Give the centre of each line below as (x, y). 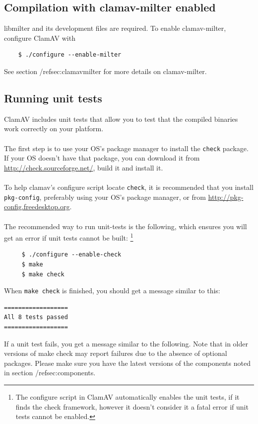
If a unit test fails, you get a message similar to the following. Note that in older (126, 343)
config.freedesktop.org (37, 207)
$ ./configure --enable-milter (70, 55)
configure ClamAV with (40, 38)
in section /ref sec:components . (50, 373)
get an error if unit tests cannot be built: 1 (69, 237)
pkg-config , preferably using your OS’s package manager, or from (105, 197)
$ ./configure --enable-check (71, 255)
